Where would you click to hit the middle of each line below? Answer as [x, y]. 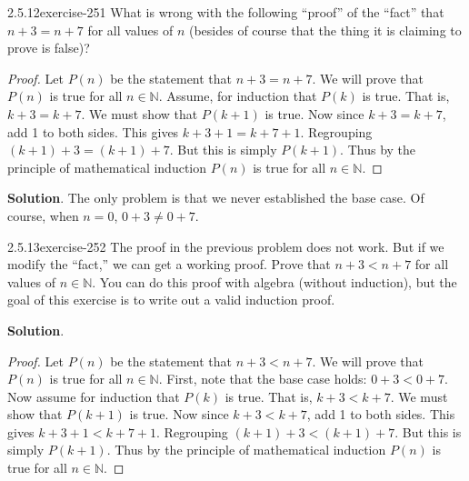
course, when [43, 215]
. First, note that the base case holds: [263, 379]
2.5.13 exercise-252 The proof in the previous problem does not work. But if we [226, 246]
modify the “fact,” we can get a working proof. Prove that [169, 264]
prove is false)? [49, 48]
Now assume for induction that [94, 396]
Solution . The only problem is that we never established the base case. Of [216, 198]
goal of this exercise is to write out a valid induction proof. [171, 300]
